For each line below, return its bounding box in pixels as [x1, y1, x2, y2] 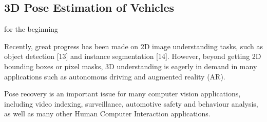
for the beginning [4, 24, 59, 34]
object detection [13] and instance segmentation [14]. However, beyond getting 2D [4, 51, 261, 62]
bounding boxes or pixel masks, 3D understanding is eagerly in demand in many [4, 60, 257, 71]
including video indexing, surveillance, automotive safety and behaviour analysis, [4, 98, 258, 109]
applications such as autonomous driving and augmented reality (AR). [4, 71, 225, 82]
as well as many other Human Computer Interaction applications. [4, 108, 211, 119]
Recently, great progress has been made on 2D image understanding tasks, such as [4, 40, 263, 51]
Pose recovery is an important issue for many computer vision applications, [4, 88, 241, 99]
